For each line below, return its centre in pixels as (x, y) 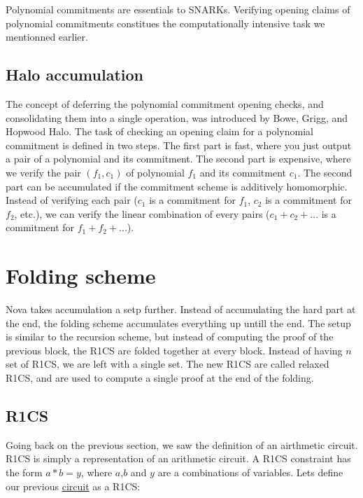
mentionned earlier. (47, 37)
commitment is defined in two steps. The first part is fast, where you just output (179, 145)
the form (24, 472)
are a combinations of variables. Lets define (250, 472)
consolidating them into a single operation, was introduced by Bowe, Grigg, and (177, 117)
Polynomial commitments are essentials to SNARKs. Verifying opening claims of (178, 9)
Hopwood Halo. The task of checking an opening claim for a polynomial (159, 131)
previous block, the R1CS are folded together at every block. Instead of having (174, 350)
